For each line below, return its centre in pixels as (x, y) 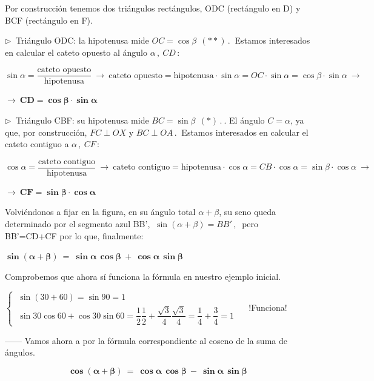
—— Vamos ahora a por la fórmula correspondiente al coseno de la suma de (146, 340)
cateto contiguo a (37, 144)
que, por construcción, (46, 132)
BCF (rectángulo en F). (49, 20)
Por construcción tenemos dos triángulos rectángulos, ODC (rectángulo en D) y (153, 8)
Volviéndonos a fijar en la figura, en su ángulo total (100, 212)
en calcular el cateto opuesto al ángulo (76, 52)
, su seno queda (248, 212)
